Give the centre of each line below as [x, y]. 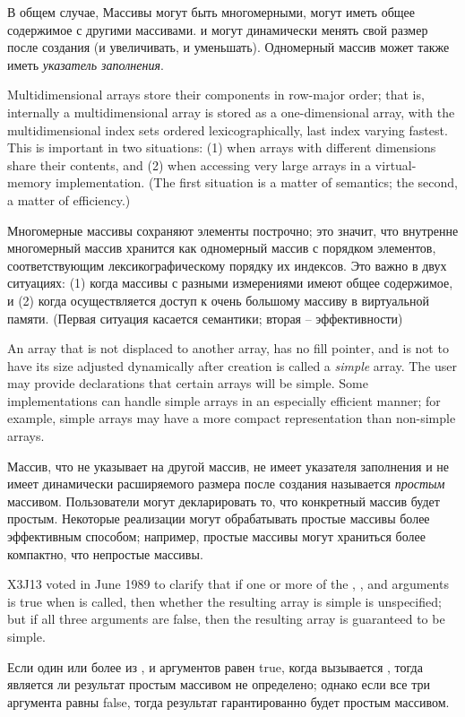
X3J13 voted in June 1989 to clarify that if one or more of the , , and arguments [228, 584]
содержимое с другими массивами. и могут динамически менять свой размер [218, 29]
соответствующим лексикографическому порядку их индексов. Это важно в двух [227, 265]
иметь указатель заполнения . [86, 64]
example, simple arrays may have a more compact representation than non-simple [232, 418]
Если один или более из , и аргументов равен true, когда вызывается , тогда [215, 666]
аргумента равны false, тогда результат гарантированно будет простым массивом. [228, 701]
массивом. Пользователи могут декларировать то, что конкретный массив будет [224, 501]
